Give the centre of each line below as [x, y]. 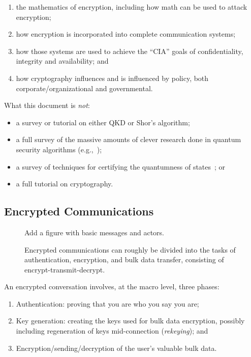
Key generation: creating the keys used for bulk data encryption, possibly [130, 321]
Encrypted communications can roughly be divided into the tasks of [130, 249]
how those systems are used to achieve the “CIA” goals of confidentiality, [130, 51]
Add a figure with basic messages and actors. [94, 232]
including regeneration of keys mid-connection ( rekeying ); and [112, 331]
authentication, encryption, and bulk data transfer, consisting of [124, 259]
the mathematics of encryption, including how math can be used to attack [132, 7]
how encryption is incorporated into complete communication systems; [126, 34]
